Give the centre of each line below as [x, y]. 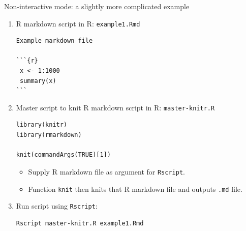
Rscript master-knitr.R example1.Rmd [80, 223]
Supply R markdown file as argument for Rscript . [106, 171]
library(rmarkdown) [49, 135]
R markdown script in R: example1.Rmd [78, 23]
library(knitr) [42, 125]
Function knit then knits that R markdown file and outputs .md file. [135, 189]
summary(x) [38, 81]
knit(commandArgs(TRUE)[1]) [63, 155]
